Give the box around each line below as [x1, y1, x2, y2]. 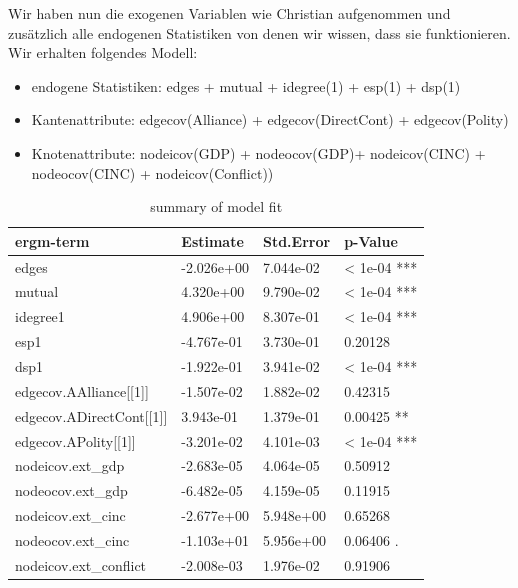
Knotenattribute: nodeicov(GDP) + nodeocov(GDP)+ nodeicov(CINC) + [31, 142, 486, 163]
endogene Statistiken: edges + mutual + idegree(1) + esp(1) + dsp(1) [31, 75, 461, 96]
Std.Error [262, 230, 331, 251]
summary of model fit [150, 196, 283, 217]
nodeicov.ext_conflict [15, 554, 147, 575]
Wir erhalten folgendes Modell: [8, 42, 198, 63]
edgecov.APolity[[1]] [15, 430, 136, 451]
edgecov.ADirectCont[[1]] [15, 405, 168, 426]
